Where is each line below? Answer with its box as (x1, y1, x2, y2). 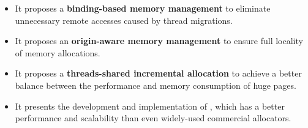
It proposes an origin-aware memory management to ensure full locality (15, 34, 303, 47)
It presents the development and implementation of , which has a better (15, 99, 285, 112)
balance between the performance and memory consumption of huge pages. (15, 78, 296, 91)
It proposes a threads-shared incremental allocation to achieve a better (15, 67, 302, 80)
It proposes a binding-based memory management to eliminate (15, 2, 271, 14)
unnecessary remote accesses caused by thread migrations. (15, 13, 233, 26)
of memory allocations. (15, 46, 100, 59)
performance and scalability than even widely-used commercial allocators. (15, 111, 291, 124)
